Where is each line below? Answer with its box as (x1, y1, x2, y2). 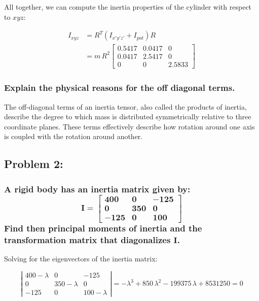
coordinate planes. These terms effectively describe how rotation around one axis (4, 121, 255, 131)
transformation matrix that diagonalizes (4, 233, 171, 246)
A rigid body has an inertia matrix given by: (4, 182, 191, 195)
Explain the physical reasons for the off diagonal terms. (4, 81, 235, 94)
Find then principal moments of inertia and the (4, 222, 202, 235)
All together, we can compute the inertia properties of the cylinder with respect (4, 2, 252, 12)
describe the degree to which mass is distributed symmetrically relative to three (4, 111, 251, 122)
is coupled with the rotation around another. (4, 131, 143, 142)
